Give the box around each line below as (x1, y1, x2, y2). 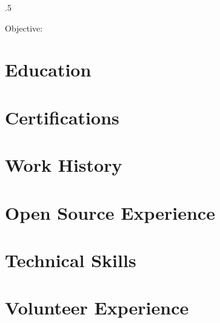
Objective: (5, 21, 43, 34)
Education (5, 57, 92, 82)
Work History (5, 152, 122, 177)
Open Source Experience (5, 200, 215, 225)
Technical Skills (5, 247, 136, 272)
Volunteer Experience (5, 295, 189, 320)
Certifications (5, 104, 119, 129)
